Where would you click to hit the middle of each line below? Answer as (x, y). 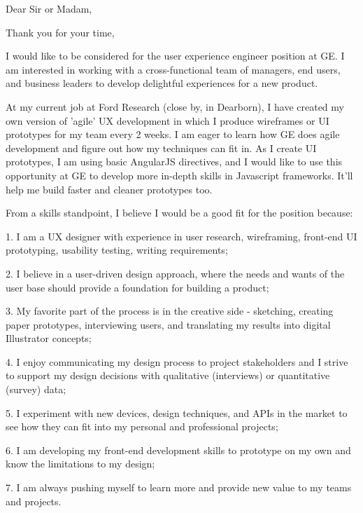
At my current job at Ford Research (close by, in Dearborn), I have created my (175, 106)
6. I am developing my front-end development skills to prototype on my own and (178, 450)
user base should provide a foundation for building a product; (137, 287)
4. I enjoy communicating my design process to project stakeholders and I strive (177, 361)
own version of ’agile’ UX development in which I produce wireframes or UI (168, 120)
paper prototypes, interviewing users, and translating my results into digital (168, 324)
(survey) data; (36, 389)
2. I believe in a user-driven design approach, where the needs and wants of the (175, 273)
